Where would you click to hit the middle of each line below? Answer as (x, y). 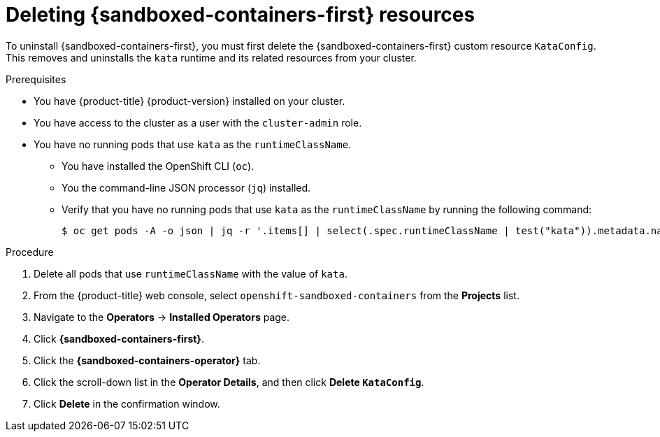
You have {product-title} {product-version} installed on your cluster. (189, 101)
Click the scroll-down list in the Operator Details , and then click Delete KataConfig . (229, 382)
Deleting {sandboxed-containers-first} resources (241, 15)
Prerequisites (36, 79)
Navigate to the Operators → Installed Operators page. (162, 317)
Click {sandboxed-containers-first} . (119, 338)
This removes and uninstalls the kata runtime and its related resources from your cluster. (211, 57)
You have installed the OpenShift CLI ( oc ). (158, 166)
